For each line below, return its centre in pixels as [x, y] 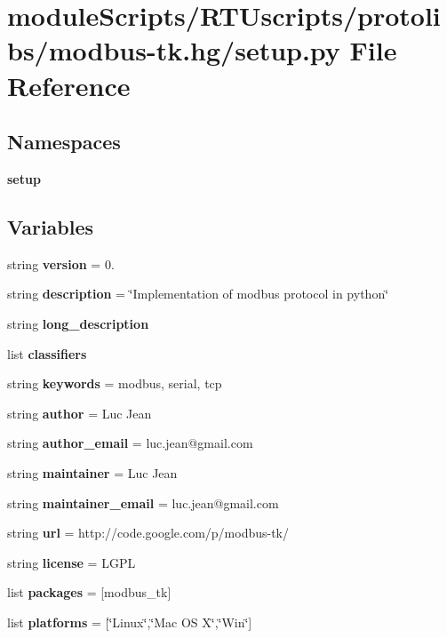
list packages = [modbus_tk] [89, 592]
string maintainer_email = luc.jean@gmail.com [143, 502]
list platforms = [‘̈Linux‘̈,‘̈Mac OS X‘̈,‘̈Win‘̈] [130, 622]
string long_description [78, 323]
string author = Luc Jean [80, 413]
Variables [51, 226]
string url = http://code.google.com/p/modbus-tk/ [148, 533]
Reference [69, 85]
